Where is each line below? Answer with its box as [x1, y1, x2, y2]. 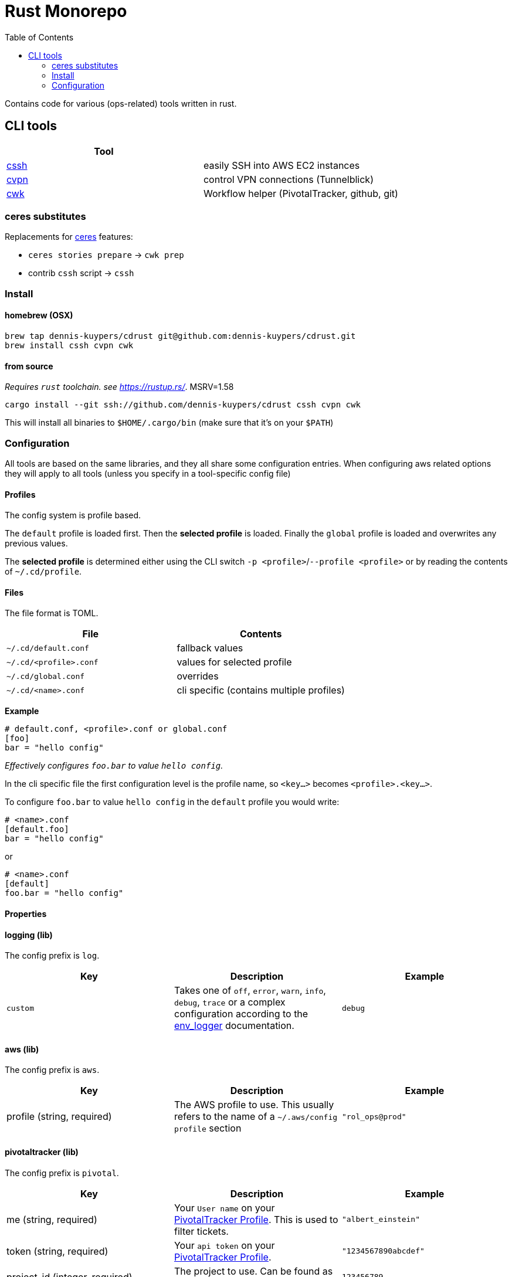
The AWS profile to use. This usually [174, 1099, 334, 1111]
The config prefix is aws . [5, 1065, 100, 1075]
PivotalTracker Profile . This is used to [174, 1213, 338, 1225]
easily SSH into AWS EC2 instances [203, 159, 360, 171]
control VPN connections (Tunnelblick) [203, 173, 374, 185]
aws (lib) [5, 1044, 39, 1054]
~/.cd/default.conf [6, 643, 89, 653]
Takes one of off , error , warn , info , [174, 984, 326, 997]
